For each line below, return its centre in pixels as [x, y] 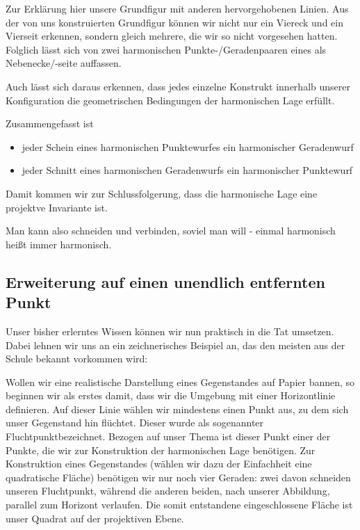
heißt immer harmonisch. [59, 244]
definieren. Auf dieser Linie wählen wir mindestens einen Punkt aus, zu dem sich [177, 409]
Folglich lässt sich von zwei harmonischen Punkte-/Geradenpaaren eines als [166, 49]
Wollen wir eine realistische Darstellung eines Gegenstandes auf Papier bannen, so [180, 382]
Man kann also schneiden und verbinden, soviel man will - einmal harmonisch [171, 231]
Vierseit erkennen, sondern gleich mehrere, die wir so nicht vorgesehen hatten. [172, 36]
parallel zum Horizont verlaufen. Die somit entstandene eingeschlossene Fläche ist [179, 505]
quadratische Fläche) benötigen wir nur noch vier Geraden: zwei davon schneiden [178, 477]
